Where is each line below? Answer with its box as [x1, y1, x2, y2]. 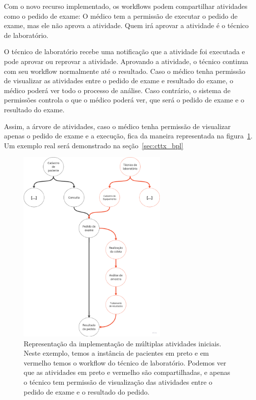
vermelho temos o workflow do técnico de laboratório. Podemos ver [24, 357, 226, 367]
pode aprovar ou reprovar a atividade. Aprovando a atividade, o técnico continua [4, 56, 249, 66]
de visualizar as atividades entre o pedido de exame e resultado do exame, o [4, 75, 233, 86]
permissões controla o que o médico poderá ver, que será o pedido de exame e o [4, 95, 244, 105]
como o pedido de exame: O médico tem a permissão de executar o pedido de [4, 10, 238, 21]
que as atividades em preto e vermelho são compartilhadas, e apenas [24, 367, 230, 377]
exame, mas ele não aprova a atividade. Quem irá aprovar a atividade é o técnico [4, 20, 249, 31]
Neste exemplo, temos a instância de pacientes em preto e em [24, 348, 209, 358]
